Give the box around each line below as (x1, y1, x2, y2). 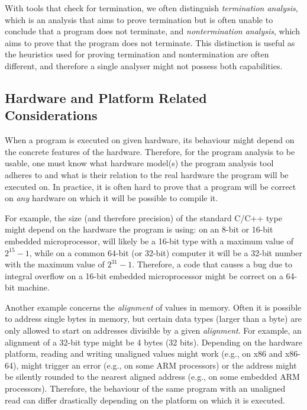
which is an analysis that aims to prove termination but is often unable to (5, 13, 273, 25)
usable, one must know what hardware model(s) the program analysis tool (5, 157, 274, 169)
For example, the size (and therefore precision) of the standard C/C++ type (5, 211, 282, 224)
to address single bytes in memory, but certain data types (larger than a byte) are (5, 312, 302, 325)
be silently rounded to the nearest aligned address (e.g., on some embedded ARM (5, 370, 300, 383)
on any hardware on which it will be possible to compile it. (5, 192, 218, 204)
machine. (17, 281, 50, 293)
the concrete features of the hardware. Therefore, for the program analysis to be (5, 145, 295, 157)
